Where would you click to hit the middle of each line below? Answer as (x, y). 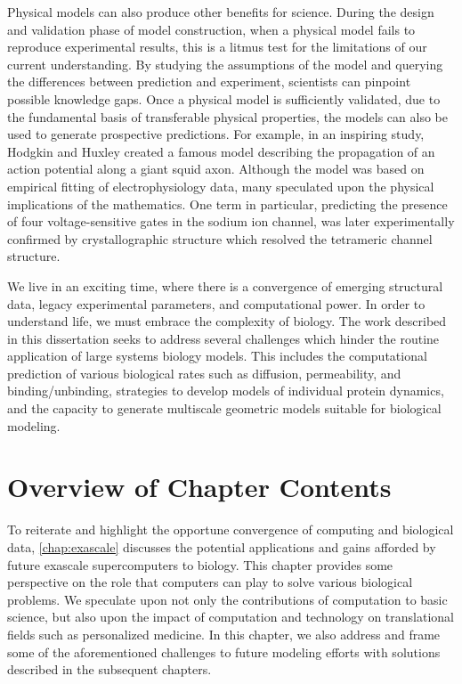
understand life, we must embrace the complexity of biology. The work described (227, 321)
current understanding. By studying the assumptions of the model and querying (225, 64)
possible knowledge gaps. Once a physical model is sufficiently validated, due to (224, 98)
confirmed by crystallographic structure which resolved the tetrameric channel (220, 238)
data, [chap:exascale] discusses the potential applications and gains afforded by (222, 546)
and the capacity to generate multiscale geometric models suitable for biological (224, 408)
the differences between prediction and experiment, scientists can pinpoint (209, 81)
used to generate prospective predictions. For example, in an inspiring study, (216, 134)
